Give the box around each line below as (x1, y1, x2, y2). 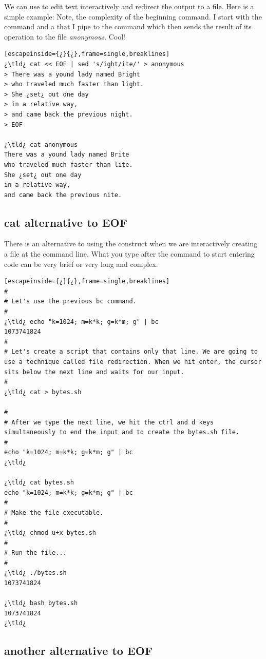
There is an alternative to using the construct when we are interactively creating (4, 238, 258, 249)
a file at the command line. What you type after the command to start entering (4, 248, 255, 259)
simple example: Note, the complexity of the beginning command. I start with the (4, 11, 262, 22)
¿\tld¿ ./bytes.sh (4, 569, 67, 577)
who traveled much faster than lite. (4, 161, 133, 168)
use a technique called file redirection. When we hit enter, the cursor (4, 358, 262, 366)
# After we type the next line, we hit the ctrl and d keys (4, 418, 214, 426)
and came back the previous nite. (4, 191, 122, 199)
